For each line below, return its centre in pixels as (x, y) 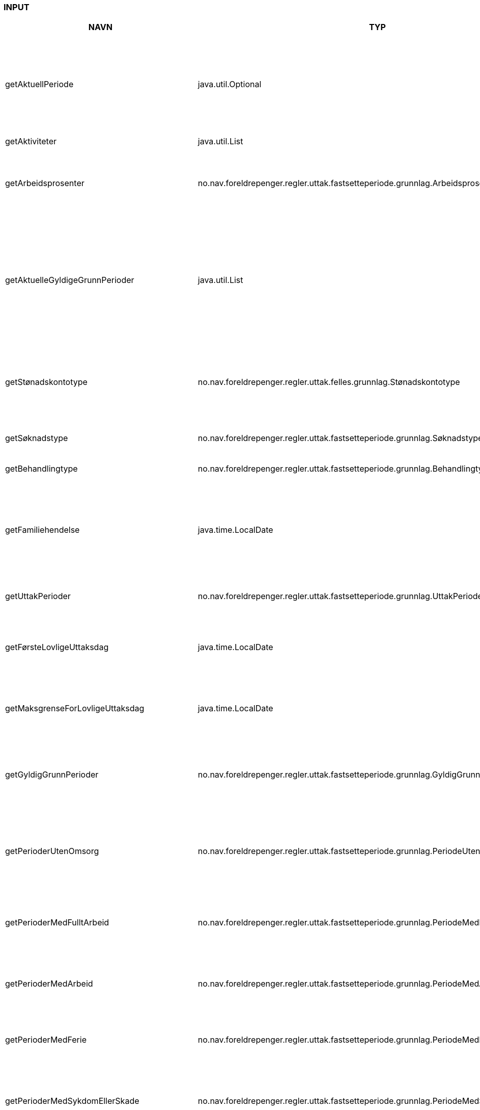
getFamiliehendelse (43, 530)
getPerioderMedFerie (46, 1040)
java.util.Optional (230, 84)
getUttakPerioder (38, 596)
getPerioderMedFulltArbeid (57, 923)
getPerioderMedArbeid (49, 984)
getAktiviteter (31, 141)
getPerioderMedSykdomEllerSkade (72, 1101)
